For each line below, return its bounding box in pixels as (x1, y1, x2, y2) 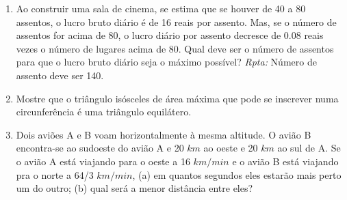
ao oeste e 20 (203, 141, 258, 155)
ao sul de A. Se (277, 141, 341, 155)
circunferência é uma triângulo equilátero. (16, 104, 192, 119)
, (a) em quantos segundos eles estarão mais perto (132, 167, 342, 182)
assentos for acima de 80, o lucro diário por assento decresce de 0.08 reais (16, 28, 324, 42)
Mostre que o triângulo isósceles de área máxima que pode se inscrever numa (16, 91, 339, 105)
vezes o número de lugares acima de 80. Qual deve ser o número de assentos (16, 41, 334, 55)
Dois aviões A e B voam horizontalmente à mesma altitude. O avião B (16, 127, 311, 141)
